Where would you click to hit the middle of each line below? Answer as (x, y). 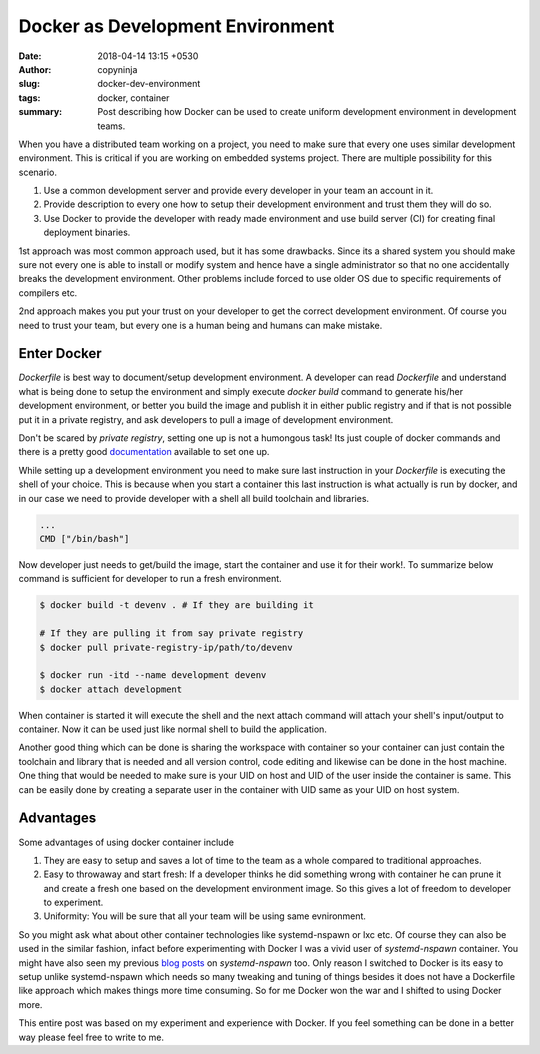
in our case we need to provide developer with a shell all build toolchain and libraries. (194, 498)
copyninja (117, 69)
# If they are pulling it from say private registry (171, 633)
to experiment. (73, 902)
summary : (40, 112)
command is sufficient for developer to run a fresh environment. (150, 579)
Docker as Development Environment (176, 26)
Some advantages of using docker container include (126, 842)
